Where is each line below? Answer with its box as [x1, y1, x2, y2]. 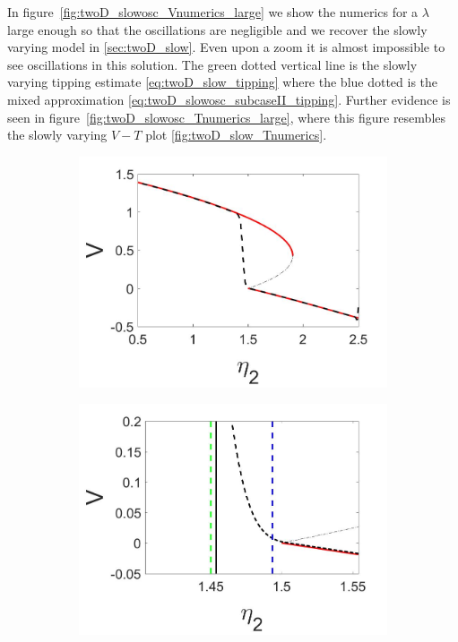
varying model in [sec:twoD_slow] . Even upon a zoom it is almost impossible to [7, 38, 445, 56]
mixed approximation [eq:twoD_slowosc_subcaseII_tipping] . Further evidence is [7, 90, 451, 108]
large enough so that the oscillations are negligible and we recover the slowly [7, 20, 428, 39]
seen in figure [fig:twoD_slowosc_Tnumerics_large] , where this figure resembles [7, 107, 446, 126]
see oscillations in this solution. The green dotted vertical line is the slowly [7, 55, 418, 73]
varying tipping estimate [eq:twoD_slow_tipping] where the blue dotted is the [7, 73, 438, 91]
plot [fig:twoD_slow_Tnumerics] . [145, 125, 327, 144]
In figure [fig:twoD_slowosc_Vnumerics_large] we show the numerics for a [7, 3, 419, 21]
